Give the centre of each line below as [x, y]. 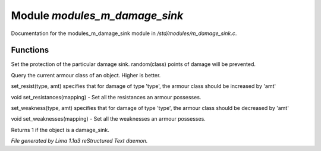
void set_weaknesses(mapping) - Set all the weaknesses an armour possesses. [108, 119]
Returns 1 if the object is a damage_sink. [60, 130]
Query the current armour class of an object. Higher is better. [86, 75]
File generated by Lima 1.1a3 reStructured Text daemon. [79, 141]
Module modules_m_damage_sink [97, 15]
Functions [30, 50]
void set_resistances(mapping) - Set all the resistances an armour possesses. [106, 97]
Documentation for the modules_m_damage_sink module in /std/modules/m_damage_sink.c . [124, 33]
